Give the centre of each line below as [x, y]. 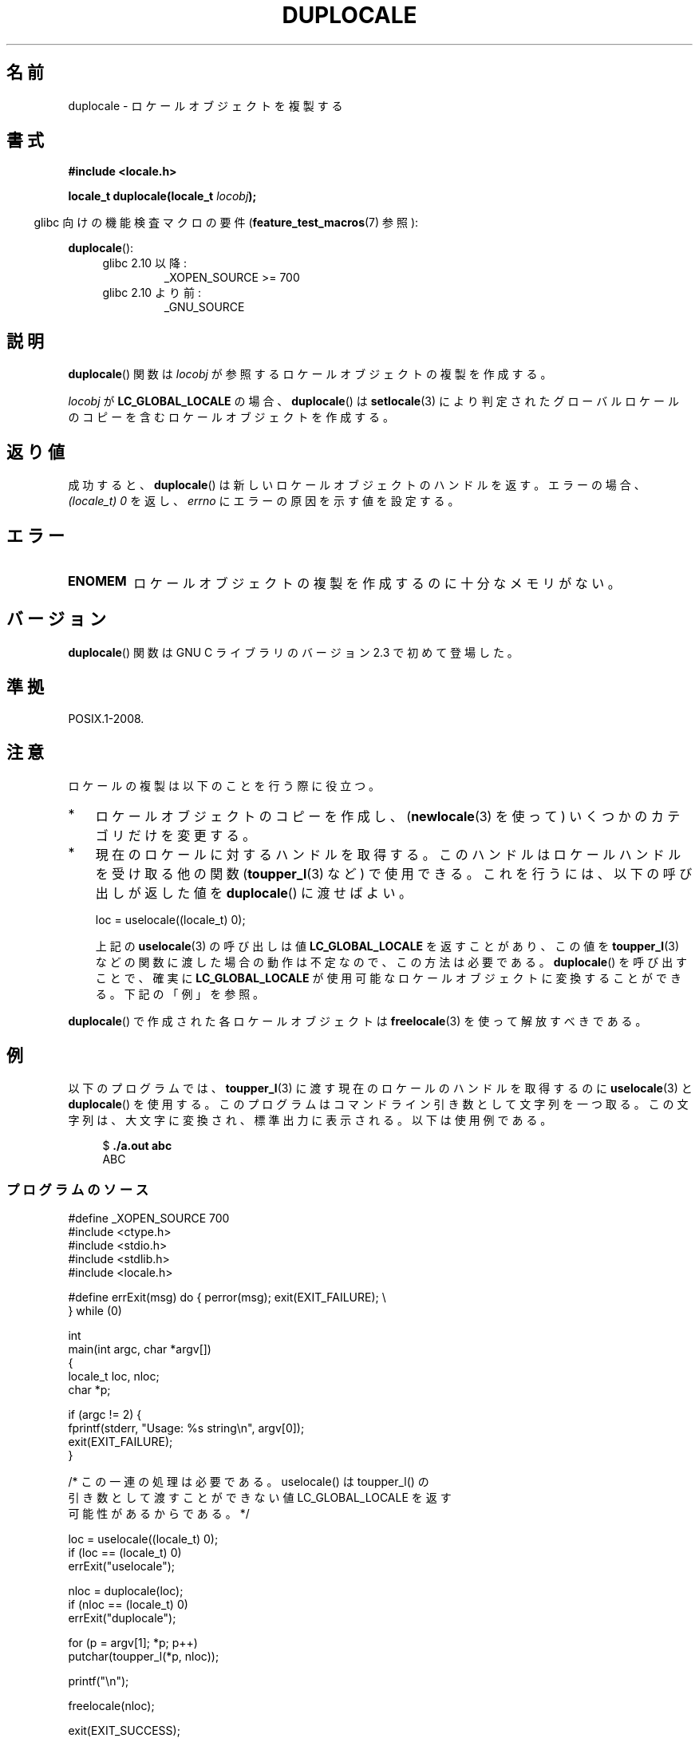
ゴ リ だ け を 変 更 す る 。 [176, 835]
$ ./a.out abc [137, 1146]
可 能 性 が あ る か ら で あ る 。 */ [159, 1514]
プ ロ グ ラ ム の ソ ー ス [78, 1189]
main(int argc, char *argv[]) [140, 1349]
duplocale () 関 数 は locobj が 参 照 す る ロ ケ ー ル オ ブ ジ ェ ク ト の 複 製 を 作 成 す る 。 [310, 374]
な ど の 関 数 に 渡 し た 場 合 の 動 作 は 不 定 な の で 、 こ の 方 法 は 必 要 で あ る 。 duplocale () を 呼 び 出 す [391, 962]
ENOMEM [97, 581]
